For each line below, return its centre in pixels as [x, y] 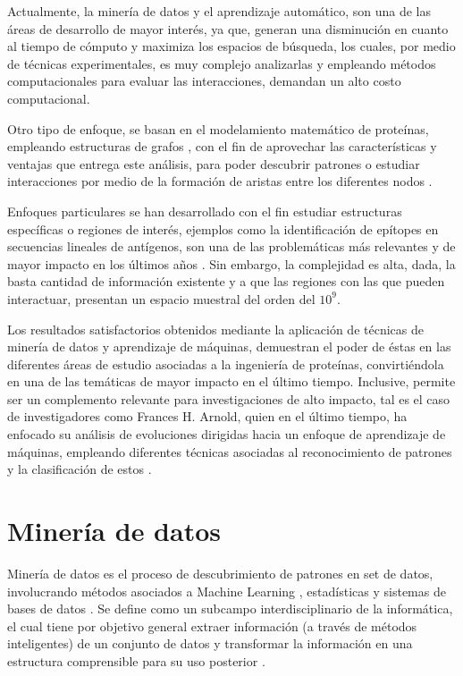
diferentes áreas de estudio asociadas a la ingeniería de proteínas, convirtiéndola [226, 363]
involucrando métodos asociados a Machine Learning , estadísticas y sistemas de [227, 591]
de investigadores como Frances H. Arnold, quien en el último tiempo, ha [207, 416]
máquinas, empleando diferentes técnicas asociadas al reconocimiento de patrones [230, 451]
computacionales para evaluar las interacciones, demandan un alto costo [204, 81]
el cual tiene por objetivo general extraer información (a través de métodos [212, 625]
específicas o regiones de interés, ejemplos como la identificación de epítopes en [223, 228]
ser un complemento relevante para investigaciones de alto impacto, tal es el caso [229, 398]
